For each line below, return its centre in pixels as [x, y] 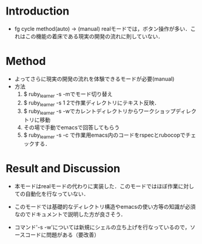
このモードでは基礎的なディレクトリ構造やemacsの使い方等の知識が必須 [105, 207]
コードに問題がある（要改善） [62, 235]
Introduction [38, 11]
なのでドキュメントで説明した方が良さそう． [70, 214]
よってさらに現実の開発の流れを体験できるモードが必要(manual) [94, 79]
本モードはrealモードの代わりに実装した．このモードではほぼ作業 [96, 186]
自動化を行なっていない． [57, 194]
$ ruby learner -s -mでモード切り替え [68, 94]
